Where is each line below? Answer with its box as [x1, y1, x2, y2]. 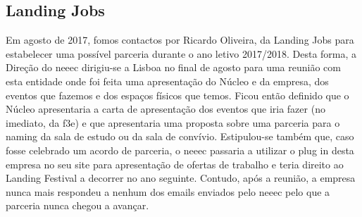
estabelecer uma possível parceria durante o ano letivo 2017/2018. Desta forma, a [6, 46, 357, 61]
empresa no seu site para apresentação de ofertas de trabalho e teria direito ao [6, 156, 344, 171]
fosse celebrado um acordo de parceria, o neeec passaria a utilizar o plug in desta [6, 142, 354, 157]
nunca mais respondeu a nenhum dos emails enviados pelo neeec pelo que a [6, 184, 330, 199]
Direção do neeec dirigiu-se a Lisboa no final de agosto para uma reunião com [6, 60, 341, 75]
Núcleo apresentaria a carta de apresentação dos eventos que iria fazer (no [6, 101, 325, 116]
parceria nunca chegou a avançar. [6, 198, 149, 213]
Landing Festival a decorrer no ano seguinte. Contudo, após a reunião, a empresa [6, 170, 356, 185]
